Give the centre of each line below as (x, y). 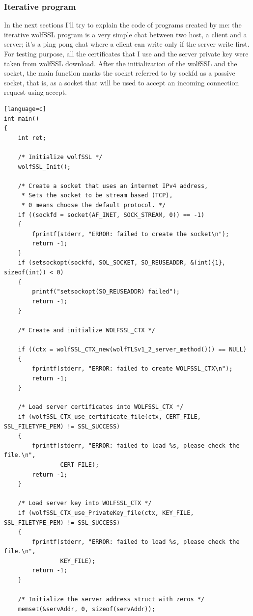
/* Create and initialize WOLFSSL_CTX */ (86, 330)
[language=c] (25, 109)
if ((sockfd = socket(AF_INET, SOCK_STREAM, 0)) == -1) (111, 215)
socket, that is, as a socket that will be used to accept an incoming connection (122, 82)
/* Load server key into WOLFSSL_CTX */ (85, 503)
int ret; (32, 138)
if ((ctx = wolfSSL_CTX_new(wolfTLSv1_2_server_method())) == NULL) (132, 349)
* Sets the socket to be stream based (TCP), (97, 196)
